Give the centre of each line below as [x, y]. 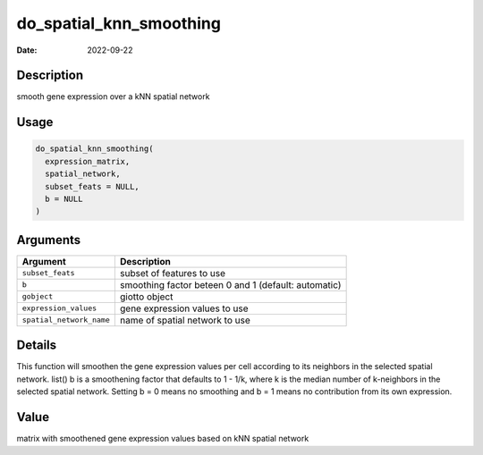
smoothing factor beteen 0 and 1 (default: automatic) [230, 284]
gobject [38, 296]
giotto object [146, 297]
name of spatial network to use [185, 320]
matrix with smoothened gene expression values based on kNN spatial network [163, 439]
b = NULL [64, 199]
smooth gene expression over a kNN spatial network [113, 97]
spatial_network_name [66, 320]
